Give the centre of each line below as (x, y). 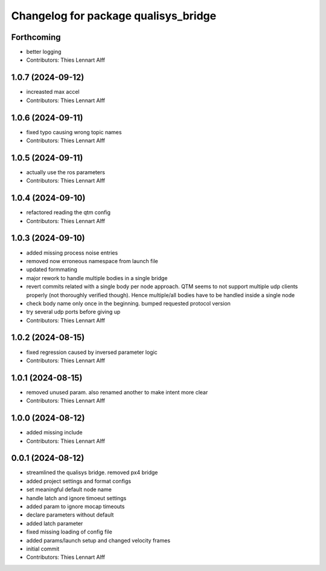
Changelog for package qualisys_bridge (114, 16)
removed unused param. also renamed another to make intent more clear (117, 392)
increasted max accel (53, 92)
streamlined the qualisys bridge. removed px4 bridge (92, 472)
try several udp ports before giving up (73, 312)
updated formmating (52, 270)
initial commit (43, 549)
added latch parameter (55, 523)
